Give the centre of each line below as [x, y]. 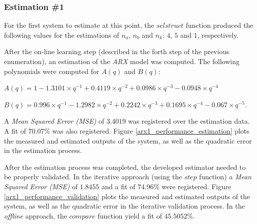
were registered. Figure [196, 186]
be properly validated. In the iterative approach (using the [93, 177]
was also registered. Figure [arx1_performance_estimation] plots [151, 130]
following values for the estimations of [62, 35]
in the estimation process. [43, 150]
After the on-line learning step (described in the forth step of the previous [117, 51]
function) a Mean [225, 177]
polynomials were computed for [52, 71]
